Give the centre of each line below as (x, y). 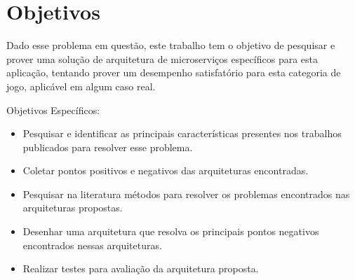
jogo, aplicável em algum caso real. (81, 86)
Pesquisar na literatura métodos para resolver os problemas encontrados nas (186, 194)
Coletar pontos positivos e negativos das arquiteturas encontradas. (166, 170)
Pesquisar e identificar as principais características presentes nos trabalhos (182, 133)
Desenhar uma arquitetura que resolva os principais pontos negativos (171, 231)
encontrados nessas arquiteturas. (92, 245)
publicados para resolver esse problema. (108, 147)
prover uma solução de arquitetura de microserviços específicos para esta (162, 58)
